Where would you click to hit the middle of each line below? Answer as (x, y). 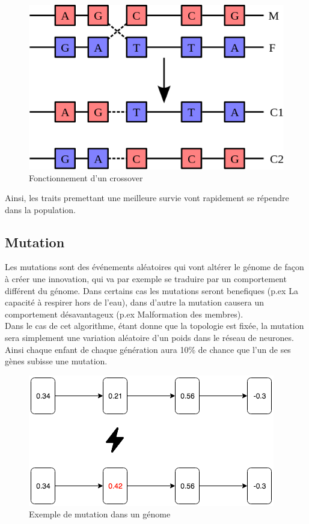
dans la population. (40, 209)
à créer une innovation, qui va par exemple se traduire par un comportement (146, 279)
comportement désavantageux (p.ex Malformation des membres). (124, 314)
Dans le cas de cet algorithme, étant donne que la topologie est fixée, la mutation (154, 326)
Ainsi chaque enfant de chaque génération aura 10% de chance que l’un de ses (148, 349)
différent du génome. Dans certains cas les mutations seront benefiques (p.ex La (151, 290)
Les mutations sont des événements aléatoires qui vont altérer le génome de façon (154, 267)
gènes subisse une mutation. (56, 361)
